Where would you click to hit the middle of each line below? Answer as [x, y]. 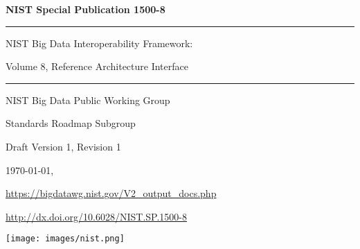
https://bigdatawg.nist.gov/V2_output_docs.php [111, 193]
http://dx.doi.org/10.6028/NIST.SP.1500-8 [97, 216]
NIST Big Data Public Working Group [88, 100]
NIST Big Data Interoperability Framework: [99, 43]
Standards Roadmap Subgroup [71, 123]
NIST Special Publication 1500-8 [85, 9]
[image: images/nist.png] [65, 239]
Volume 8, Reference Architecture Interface [97, 66]
